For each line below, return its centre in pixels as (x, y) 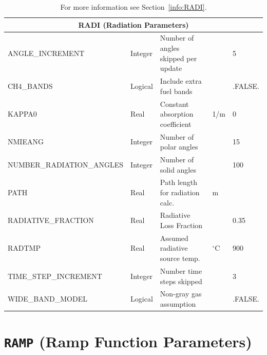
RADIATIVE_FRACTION (51, 220)
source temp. (180, 258)
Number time (181, 270)
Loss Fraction (181, 225)
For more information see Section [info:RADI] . (133, 7)
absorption (177, 114)
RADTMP (24, 248)
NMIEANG (26, 142)
